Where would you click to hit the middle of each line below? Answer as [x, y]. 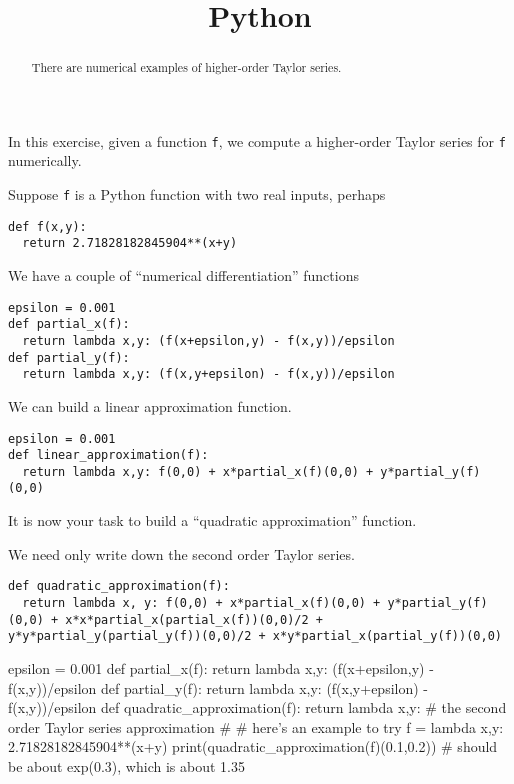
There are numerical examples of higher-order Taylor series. [186, 67]
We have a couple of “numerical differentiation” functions [183, 275]
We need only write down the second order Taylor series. [181, 553]
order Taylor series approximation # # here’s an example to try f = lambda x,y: [256, 726]
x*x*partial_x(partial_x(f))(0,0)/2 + [194, 619]
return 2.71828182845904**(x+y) [130, 243]
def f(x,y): [47, 226]
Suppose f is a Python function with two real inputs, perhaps [197, 194]
